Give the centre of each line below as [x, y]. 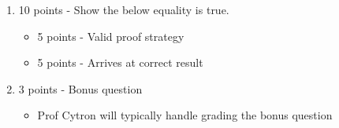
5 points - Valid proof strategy [111, 36]
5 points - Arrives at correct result [120, 62]
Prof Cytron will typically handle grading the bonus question [185, 115]
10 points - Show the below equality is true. [124, 9]
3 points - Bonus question [80, 88]
